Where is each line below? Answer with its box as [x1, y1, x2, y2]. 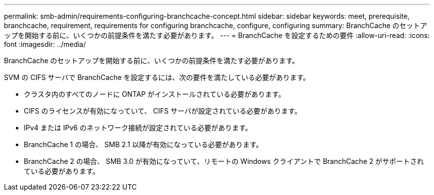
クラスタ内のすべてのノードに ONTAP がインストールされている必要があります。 [24, 90, 285, 98]
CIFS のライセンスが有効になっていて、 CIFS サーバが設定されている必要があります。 [24, 107, 302, 115]
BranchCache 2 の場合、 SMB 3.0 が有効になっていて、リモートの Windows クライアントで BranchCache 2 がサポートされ [24, 157, 424, 165]
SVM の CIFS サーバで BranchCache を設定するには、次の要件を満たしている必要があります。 [4, 73, 310, 81]
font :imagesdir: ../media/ [4, 40, 86, 48]
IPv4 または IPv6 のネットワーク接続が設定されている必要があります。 [24, 123, 252, 132]
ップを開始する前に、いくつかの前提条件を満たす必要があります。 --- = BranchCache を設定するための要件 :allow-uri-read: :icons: [4, 31, 430, 39]
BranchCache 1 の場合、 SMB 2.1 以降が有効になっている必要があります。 [24, 140, 263, 149]
